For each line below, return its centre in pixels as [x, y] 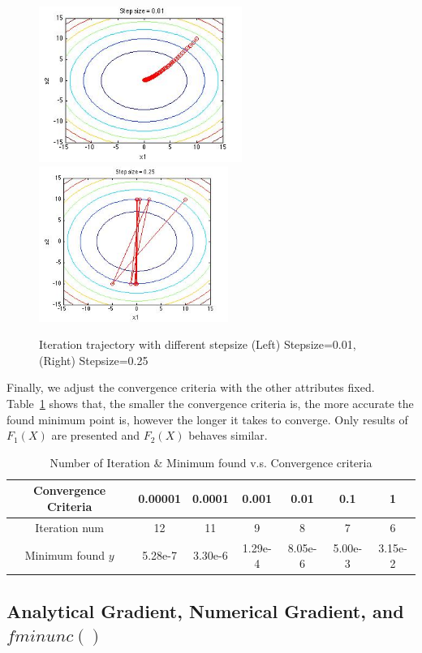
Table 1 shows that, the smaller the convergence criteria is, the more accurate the [210, 403]
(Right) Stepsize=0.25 [94, 360]
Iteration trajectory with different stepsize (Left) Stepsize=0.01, [198, 344]
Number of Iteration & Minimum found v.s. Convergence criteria [211, 462]
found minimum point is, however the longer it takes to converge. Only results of [207, 419]
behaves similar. [228, 435]
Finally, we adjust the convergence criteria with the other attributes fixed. [191, 387]
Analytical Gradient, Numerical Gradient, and [205, 610]
